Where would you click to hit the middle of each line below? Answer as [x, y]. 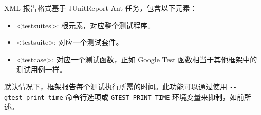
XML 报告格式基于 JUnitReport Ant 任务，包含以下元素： [101, 8]
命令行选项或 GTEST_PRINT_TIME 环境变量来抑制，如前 [155, 96]
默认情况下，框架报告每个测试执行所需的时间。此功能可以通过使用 [116, 86]
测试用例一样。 [41, 69]
